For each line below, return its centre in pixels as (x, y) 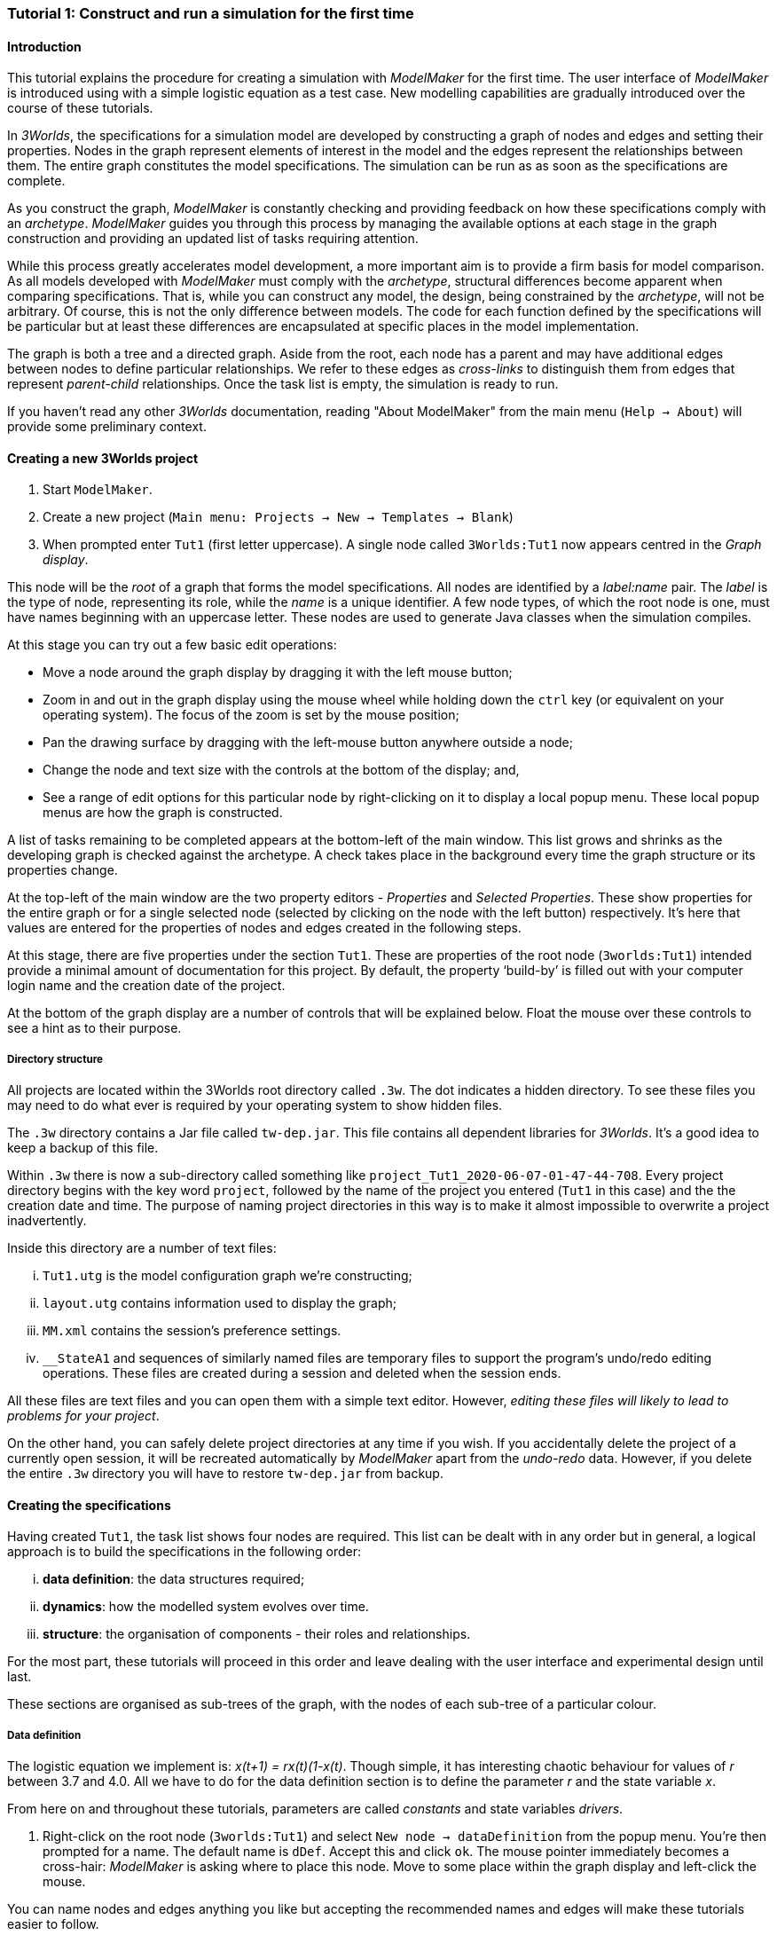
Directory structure (55, 1059)
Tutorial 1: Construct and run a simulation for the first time (211, 13)
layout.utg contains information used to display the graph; (220, 1303)
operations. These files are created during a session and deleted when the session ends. (302, 1373)
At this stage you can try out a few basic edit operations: (172, 645)
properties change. (63, 870)
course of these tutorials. (80, 108)
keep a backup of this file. (83, 1148)
